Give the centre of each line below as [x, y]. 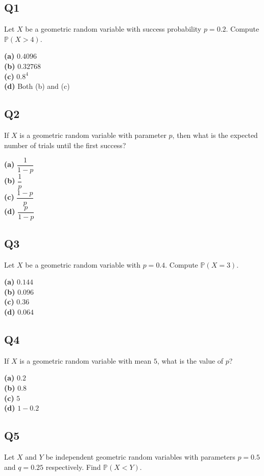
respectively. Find [73, 467]
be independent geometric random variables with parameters [140, 456]
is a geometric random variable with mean [86, 360]
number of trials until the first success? [65, 145]
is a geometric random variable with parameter [93, 135]
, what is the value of [190, 360]
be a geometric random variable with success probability [113, 29]
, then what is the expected [215, 135]
